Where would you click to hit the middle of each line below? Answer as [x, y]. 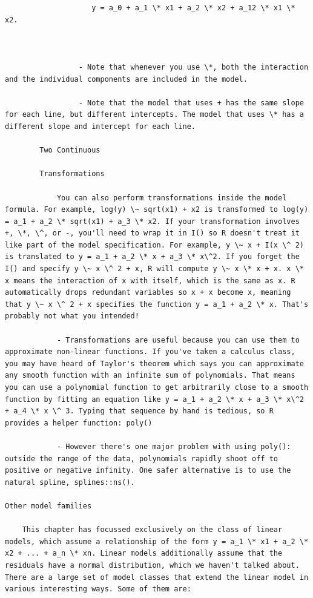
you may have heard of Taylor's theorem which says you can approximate [154, 363]
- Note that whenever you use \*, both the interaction [193, 67]
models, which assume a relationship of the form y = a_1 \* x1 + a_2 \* [157, 541]
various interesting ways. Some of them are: [98, 589]
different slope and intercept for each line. [100, 126]
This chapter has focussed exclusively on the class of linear [152, 530]
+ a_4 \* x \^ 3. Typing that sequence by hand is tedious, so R [139, 411]
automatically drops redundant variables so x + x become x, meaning [148, 293]
